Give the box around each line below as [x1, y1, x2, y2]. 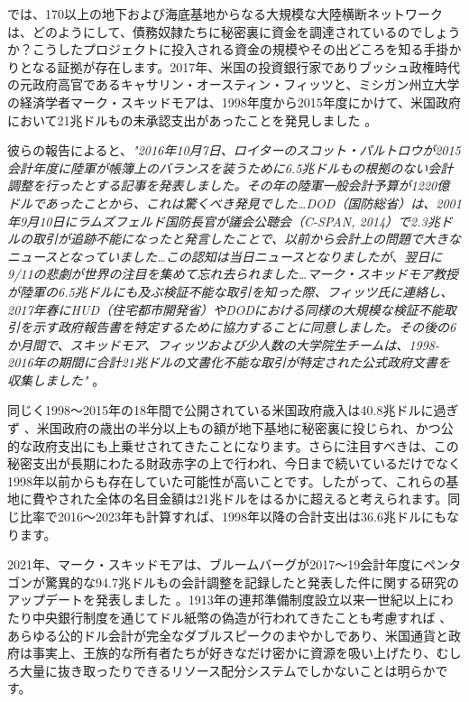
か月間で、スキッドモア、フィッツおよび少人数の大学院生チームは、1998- [7, 335, 439, 354]
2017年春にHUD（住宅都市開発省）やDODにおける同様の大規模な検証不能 [7, 300, 444, 319]
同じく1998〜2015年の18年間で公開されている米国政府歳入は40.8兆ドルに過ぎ [7, 401, 459, 420]
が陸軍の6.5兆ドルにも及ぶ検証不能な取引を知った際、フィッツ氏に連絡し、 [7, 282, 454, 300]
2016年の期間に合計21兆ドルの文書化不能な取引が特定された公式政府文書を [7, 353, 450, 372]
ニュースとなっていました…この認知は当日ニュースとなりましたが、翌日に [7, 246, 443, 265]
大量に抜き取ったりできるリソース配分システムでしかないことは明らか [19, 660, 436, 679]
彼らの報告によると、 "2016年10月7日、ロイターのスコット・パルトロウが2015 [7, 141, 461, 160]
